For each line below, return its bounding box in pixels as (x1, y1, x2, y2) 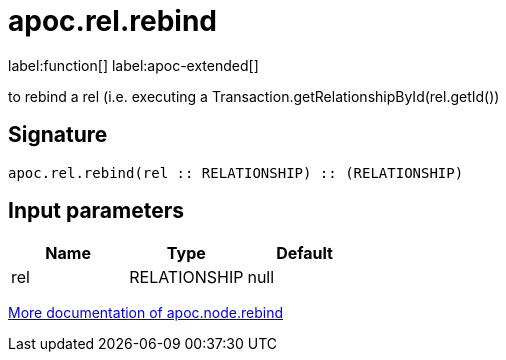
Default (276, 243, 333, 264)
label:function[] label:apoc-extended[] (8, 56, 259, 74)
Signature (8, 122, 108, 148)
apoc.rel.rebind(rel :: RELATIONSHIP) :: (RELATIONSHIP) (8, 164, 464, 181)
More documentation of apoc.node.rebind (8, 304, 284, 322)
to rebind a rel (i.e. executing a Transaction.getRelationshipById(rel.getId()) (8, 87, 500, 105)
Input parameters (8, 198, 185, 224)
